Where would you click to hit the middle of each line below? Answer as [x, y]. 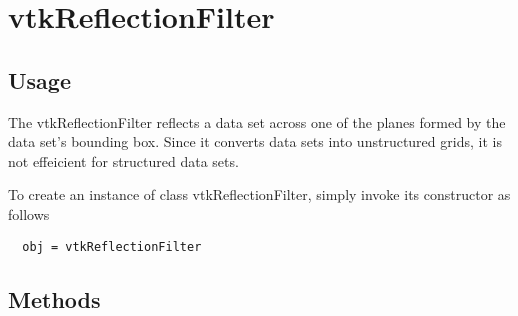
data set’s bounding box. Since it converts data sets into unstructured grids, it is [255, 141]
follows [29, 213]
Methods [54, 298]
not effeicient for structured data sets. [123, 160]
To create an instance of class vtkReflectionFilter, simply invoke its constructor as [259, 194]
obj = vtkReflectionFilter [112, 246]
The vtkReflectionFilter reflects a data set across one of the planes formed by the [257, 121]
